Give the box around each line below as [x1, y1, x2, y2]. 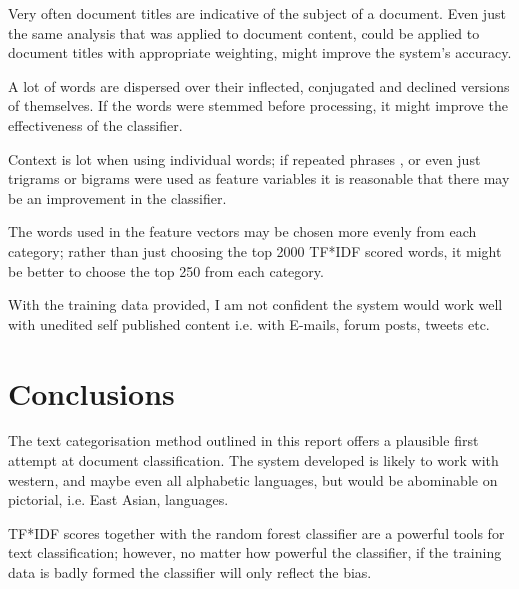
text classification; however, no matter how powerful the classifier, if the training [8, 542, 502, 563]
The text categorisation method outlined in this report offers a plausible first [8, 430, 479, 451]
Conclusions [8, 372, 175, 413]
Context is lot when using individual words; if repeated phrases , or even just [8, 148, 481, 169]
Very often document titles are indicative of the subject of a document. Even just [8, 3, 506, 23]
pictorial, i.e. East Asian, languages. [8, 489, 229, 510]
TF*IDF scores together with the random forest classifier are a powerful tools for [8, 522, 505, 543]
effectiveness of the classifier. [8, 114, 183, 135]
